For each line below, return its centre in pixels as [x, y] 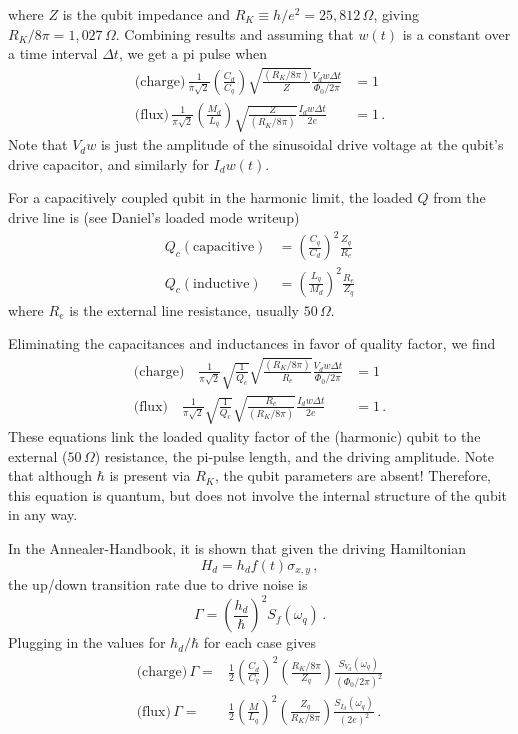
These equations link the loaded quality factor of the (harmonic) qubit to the [244, 435]
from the [459, 197]
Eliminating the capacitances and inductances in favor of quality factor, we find [252, 343]
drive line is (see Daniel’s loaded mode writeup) [154, 216]
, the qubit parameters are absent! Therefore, [353, 475]
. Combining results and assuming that [234, 33]
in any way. [43, 514]
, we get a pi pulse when [193, 53]
